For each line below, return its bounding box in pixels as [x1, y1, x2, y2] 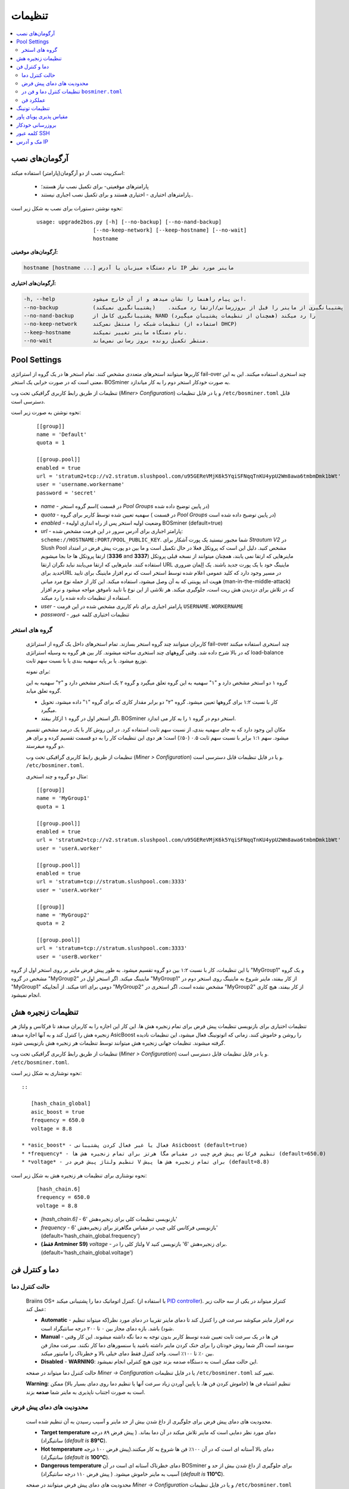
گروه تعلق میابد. [26, 687, 62, 694]
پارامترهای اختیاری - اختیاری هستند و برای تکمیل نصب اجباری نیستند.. [40, 191, 194, 198]
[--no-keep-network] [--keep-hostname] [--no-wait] [92, 227, 247, 233]
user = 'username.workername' [36, 481, 125, 488]
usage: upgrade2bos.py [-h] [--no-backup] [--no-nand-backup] [36, 219, 222, 226]
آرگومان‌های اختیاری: [11, 280, 57, 287]
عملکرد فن [21, 96, 46, 104]
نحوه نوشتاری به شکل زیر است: [11, 1070, 82, 1077]
